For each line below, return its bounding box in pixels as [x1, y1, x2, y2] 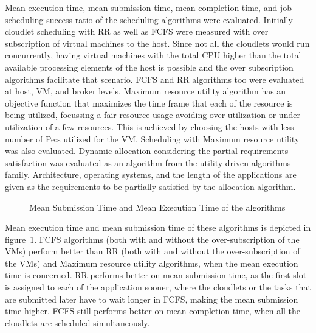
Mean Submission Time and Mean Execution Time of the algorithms [29, 200, 286, 213]
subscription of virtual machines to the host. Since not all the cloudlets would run [5, 37, 310, 49]
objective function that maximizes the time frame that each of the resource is [5, 96, 293, 109]
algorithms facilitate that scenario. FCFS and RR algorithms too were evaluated [5, 72, 304, 85]
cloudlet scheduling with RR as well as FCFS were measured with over [5, 25, 269, 38]
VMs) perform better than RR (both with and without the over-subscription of [5, 245, 300, 258]
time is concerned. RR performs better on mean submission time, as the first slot [5, 268, 307, 281]
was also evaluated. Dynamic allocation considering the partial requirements [5, 144, 289, 157]
